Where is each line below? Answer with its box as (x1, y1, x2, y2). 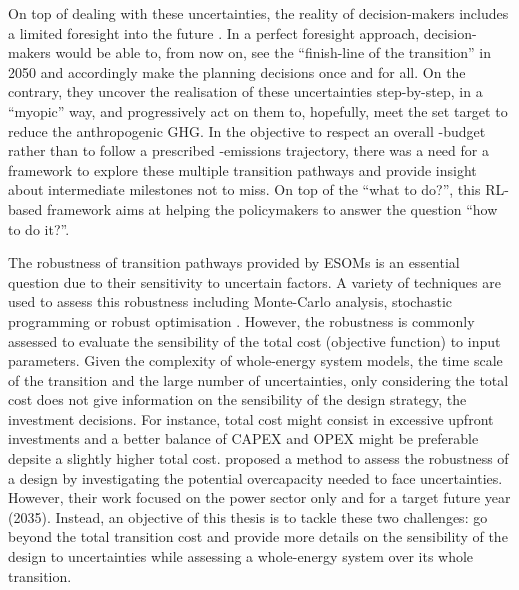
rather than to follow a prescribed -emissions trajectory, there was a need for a (8, 140, 489, 161)
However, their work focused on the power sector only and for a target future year (8, 487, 511, 508)
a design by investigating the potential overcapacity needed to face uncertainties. (8, 467, 503, 488)
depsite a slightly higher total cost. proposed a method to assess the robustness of (8, 448, 509, 469)
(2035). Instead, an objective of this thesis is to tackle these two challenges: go (8, 506, 488, 527)
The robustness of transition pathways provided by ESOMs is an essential (8, 252, 460, 273)
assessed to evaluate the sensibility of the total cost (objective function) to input (8, 330, 501, 351)
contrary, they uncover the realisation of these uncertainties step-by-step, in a (8, 81, 483, 102)
